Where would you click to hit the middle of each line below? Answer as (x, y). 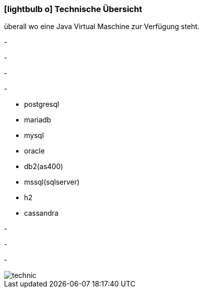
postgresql (42, 104)
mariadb (38, 120)
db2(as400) (44, 167)
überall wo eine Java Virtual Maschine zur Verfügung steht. (102, 27)
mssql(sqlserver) (52, 182)
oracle (35, 151)
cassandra (41, 213)
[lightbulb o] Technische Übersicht (73, 9)
